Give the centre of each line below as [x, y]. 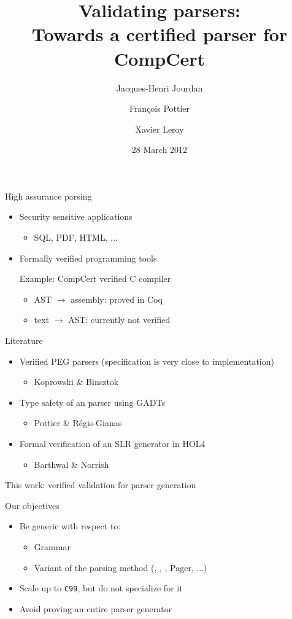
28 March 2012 [159, 150]
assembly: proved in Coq [117, 299]
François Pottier [159, 108]
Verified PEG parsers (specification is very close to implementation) [147, 361]
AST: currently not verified [119, 320]
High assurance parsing [48, 196]
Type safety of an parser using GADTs [92, 402]
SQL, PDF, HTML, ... [76, 237]
